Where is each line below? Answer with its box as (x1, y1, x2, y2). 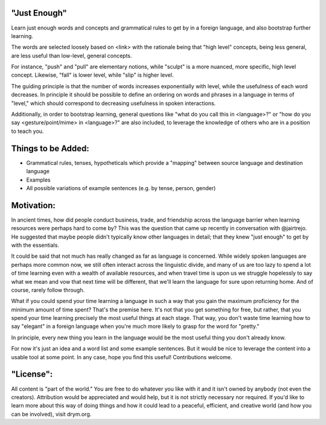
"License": (11, 369, 53, 380)
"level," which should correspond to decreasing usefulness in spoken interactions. (11, 100, 216, 107)
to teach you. (11, 127, 44, 135)
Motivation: (11, 200, 56, 211)
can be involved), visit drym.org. (11, 411, 92, 418)
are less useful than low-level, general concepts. (11, 52, 132, 59)
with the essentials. (11, 241, 60, 249)
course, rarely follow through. (11, 286, 85, 293)
